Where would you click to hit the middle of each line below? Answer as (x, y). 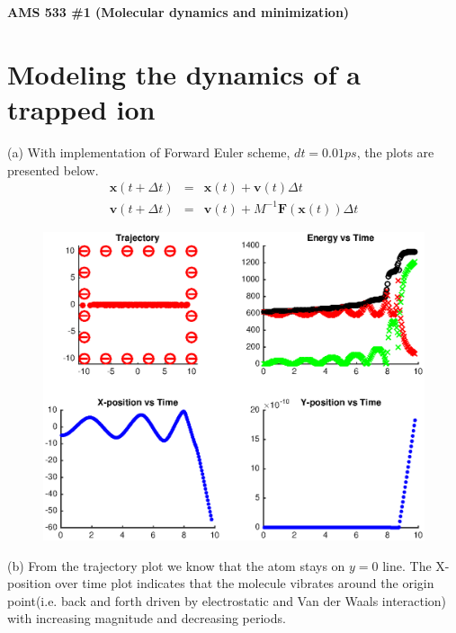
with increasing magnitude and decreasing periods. (147, 618)
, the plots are (395, 152)
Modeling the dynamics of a (184, 73)
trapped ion (81, 108)
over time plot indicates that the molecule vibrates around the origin (245, 583)
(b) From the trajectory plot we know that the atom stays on (176, 565)
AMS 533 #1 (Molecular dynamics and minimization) (179, 12)
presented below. (53, 169)
